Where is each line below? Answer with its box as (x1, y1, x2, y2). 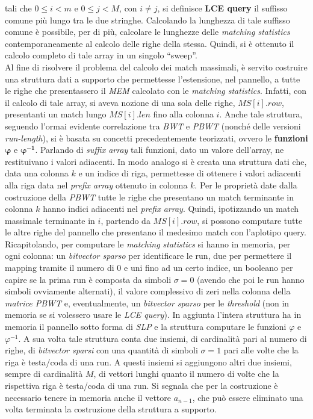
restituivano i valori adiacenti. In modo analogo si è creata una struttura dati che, (5, 155, 307, 167)
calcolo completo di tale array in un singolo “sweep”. (5, 49, 197, 61)
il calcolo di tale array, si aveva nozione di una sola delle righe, (5, 96, 235, 108)
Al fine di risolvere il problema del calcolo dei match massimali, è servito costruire (5, 60, 308, 73)
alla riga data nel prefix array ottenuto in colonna (5, 178, 188, 191)
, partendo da (101, 214, 150, 226)
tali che (5, 2, 32, 14)
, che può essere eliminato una (192, 391, 303, 403)
